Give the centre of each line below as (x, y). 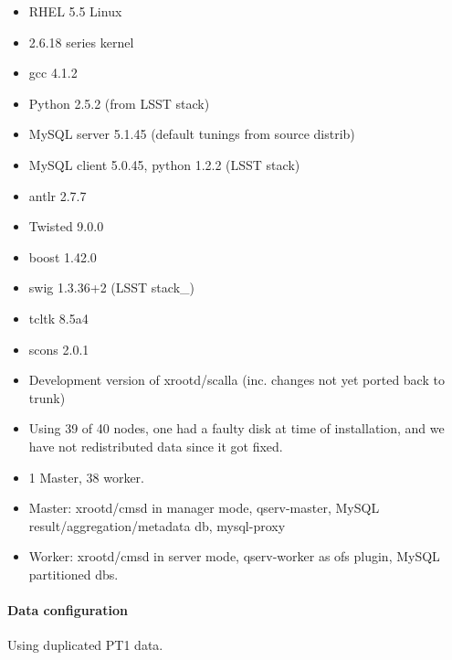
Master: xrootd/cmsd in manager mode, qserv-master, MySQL (204, 508)
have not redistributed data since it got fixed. (156, 446)
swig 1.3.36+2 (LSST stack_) (111, 287)
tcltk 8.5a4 (58, 318)
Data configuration (68, 610)
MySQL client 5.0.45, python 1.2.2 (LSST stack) (164, 164)
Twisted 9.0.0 (66, 226)
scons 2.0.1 (59, 349)
